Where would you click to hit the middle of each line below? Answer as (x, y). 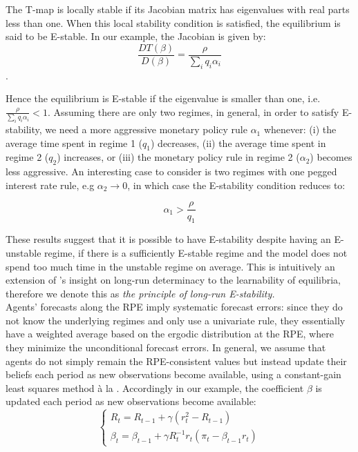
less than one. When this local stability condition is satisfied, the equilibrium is (173, 22)
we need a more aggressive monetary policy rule (146, 129)
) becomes (331, 157)
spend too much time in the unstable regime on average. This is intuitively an (170, 266)
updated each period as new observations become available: (131, 401)
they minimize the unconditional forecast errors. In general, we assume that (166, 347)
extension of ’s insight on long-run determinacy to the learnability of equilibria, (173, 280)
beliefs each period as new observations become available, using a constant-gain (173, 374)
